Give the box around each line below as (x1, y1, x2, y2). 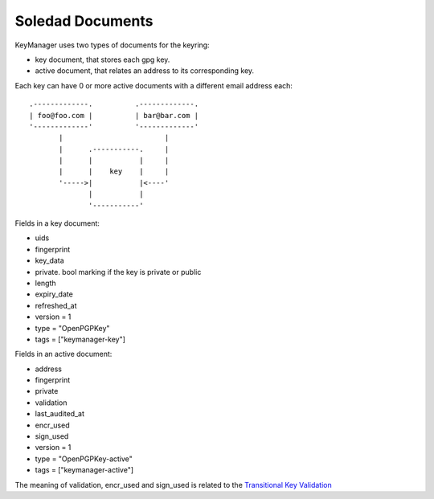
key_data (35, 256, 64, 265)
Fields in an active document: (14, 350, 113, 359)
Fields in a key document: (14, 219, 100, 228)
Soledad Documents (14, 12, 154, 30)
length (35, 278, 56, 288)
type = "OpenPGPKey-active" (35, 454, 133, 464)
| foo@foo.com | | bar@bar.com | (29, 111, 199, 120)
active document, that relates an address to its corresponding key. (35, 66, 255, 76)
